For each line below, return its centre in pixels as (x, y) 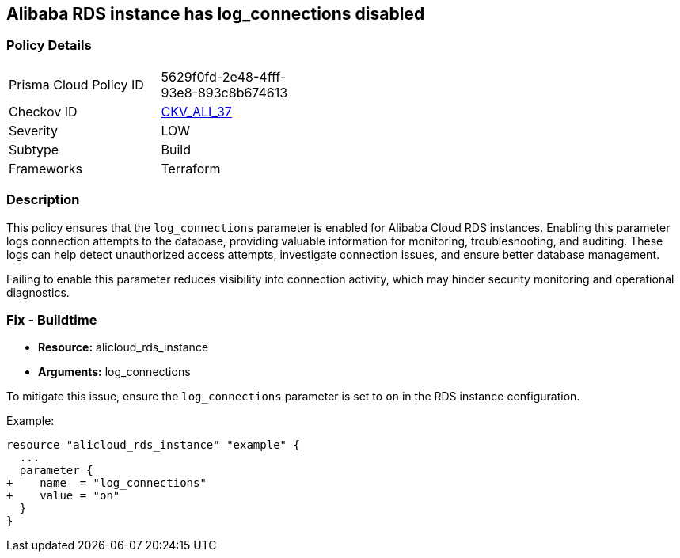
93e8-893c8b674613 (224, 92)
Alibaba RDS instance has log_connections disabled (216, 14)
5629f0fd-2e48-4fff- (224, 76)
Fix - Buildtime (52, 319)
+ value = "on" (63, 496)
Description (43, 200)
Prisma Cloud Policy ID (76, 84)
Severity (33, 130)
